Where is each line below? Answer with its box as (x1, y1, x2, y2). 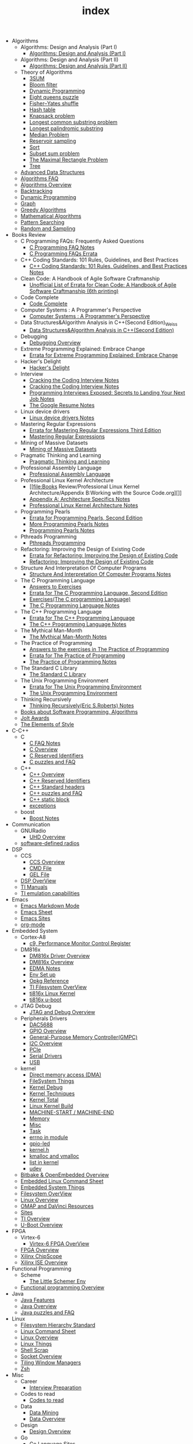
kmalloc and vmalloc (29, 1152, 79, 1160)
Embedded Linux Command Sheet (20, 1177, 104, 1184)
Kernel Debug (29, 1084, 63, 1091)
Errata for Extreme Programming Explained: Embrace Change (29, 352, 178, 359)
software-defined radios (20, 839, 79, 846)
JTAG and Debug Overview (29, 1008, 95, 1015)
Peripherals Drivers (20, 1015, 68, 1022)
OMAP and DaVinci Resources (20, 1203, 94, 1210)
